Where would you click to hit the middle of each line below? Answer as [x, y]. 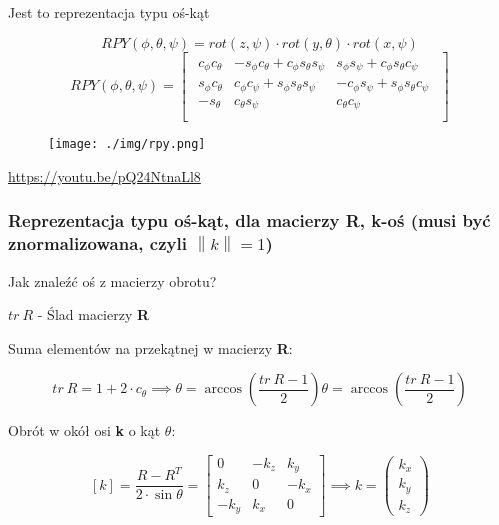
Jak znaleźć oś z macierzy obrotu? [112, 280]
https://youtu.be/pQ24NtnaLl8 [104, 175]
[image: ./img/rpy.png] [127, 144]
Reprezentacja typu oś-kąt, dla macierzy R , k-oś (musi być [249, 220]
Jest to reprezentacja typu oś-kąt [109, 12]
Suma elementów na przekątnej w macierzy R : [150, 347]
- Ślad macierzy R [93, 314]
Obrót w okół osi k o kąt [84, 430]
